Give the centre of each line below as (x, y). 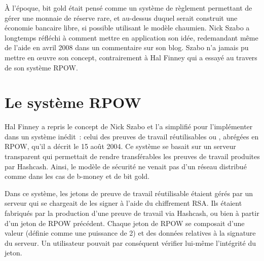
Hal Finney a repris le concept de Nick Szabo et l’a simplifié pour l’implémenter (129, 126)
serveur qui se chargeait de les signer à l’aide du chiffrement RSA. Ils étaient (123, 203)
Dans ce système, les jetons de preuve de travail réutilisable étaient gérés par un (129, 193)
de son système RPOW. (41, 67)
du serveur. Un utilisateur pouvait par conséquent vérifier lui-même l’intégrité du (130, 243)
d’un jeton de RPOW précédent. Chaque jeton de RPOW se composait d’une (125, 223)
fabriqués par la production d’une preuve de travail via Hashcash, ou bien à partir (132, 213)
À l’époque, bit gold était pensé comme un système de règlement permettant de (128, 8)
